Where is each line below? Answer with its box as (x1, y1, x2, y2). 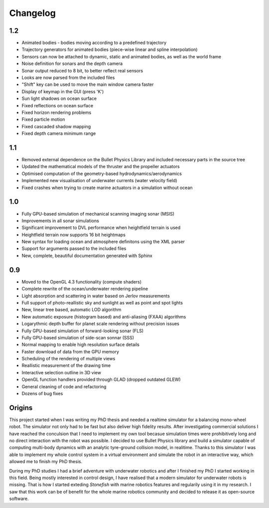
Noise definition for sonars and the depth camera (21, 60, 123, 67)
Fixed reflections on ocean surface (21, 102, 94, 108)
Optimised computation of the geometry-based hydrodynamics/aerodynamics (21, 170, 182, 177)
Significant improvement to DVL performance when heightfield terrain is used (21, 225, 181, 231)
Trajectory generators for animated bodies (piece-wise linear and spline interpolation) (21, 46, 198, 52)
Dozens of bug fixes (21, 391, 63, 397)
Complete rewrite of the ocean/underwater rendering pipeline (21, 286, 148, 292)
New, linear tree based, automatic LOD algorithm (21, 307, 122, 313)
